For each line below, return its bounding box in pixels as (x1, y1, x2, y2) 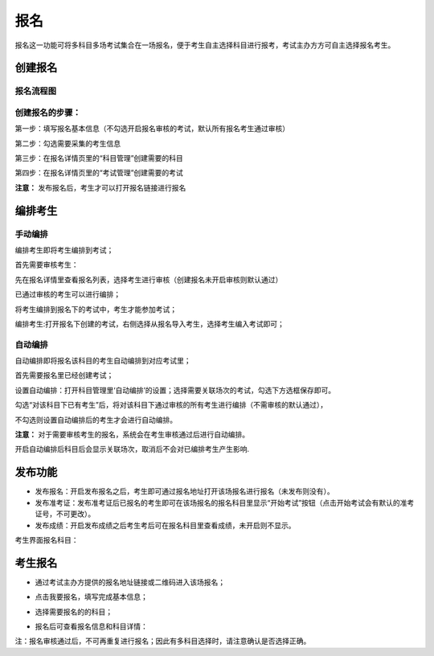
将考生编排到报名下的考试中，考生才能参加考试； (14, 304, 177, 314)
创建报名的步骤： (14, 107, 81, 118)
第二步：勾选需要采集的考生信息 (14, 138, 121, 148)
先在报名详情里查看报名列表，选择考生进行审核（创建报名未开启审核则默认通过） (14, 274, 283, 285)
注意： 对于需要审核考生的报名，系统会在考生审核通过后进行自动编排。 (14, 430, 249, 440)
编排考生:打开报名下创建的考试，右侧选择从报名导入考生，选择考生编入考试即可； (14, 318, 285, 329)
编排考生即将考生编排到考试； (14, 245, 114, 255)
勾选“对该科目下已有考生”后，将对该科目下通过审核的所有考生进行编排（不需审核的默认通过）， (14, 400, 328, 410)
